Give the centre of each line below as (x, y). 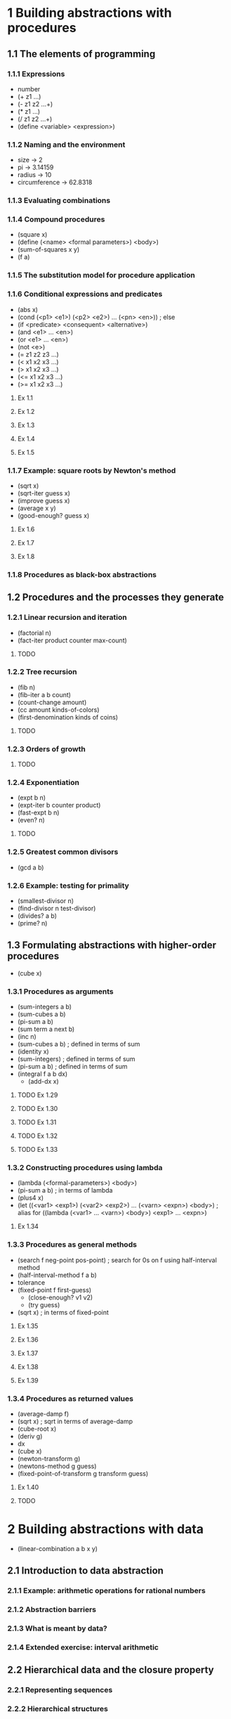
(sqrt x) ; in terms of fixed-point (63, 1312)
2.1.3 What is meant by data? (57, 1628)
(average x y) (37, 508)
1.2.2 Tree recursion (42, 672)
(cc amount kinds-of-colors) (58, 709)
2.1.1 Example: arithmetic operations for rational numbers (106, 1591)
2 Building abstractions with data (106, 1529)
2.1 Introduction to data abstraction (85, 1571)
